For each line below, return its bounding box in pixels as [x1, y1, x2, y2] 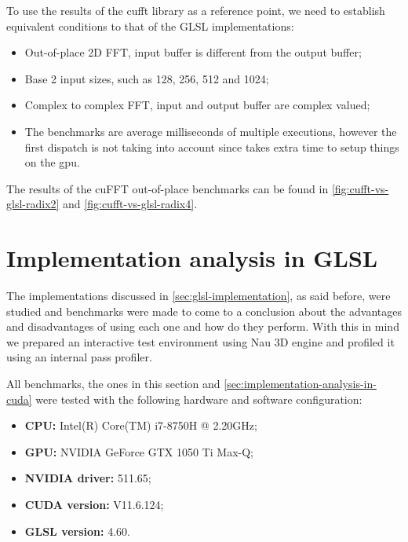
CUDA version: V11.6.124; [24, 496, 164, 512]
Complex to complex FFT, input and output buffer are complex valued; [24, 97, 370, 113]
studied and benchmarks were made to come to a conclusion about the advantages [6, 302, 402, 319]
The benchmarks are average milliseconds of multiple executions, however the [24, 123, 397, 139]
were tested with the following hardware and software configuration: [35, 390, 362, 407]
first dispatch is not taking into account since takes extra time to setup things [24, 138, 399, 155]
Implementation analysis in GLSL [6, 242, 378, 274]
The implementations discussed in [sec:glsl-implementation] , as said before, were [6, 287, 391, 304]
